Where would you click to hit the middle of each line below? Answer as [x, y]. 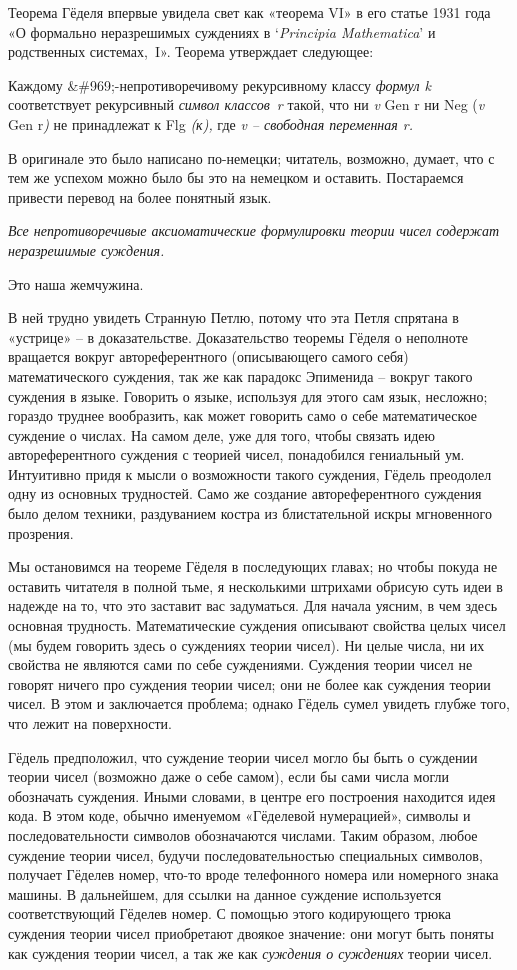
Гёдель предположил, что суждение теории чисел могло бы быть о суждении [243, 756]
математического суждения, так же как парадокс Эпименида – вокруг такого [240, 375]
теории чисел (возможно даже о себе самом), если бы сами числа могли [228, 776]
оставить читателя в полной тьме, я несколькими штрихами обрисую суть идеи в [255, 585]
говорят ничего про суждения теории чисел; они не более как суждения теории [249, 683]
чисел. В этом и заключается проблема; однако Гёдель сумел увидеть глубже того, [259, 703]
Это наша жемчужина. [76, 283]
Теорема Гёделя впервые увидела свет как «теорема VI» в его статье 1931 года [249, 12]
